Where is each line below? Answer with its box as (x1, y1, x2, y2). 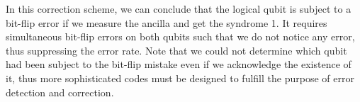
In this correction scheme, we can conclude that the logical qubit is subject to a (6, 1, 351, 16)
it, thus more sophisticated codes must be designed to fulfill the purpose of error (6, 70, 354, 85)
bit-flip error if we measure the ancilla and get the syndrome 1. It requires (6, 15, 327, 30)
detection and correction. (6, 84, 114, 99)
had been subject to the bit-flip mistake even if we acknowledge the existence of (6, 57, 351, 72)
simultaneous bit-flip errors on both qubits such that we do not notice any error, (6, 29, 355, 44)
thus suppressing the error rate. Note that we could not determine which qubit (6, 42, 347, 57)
